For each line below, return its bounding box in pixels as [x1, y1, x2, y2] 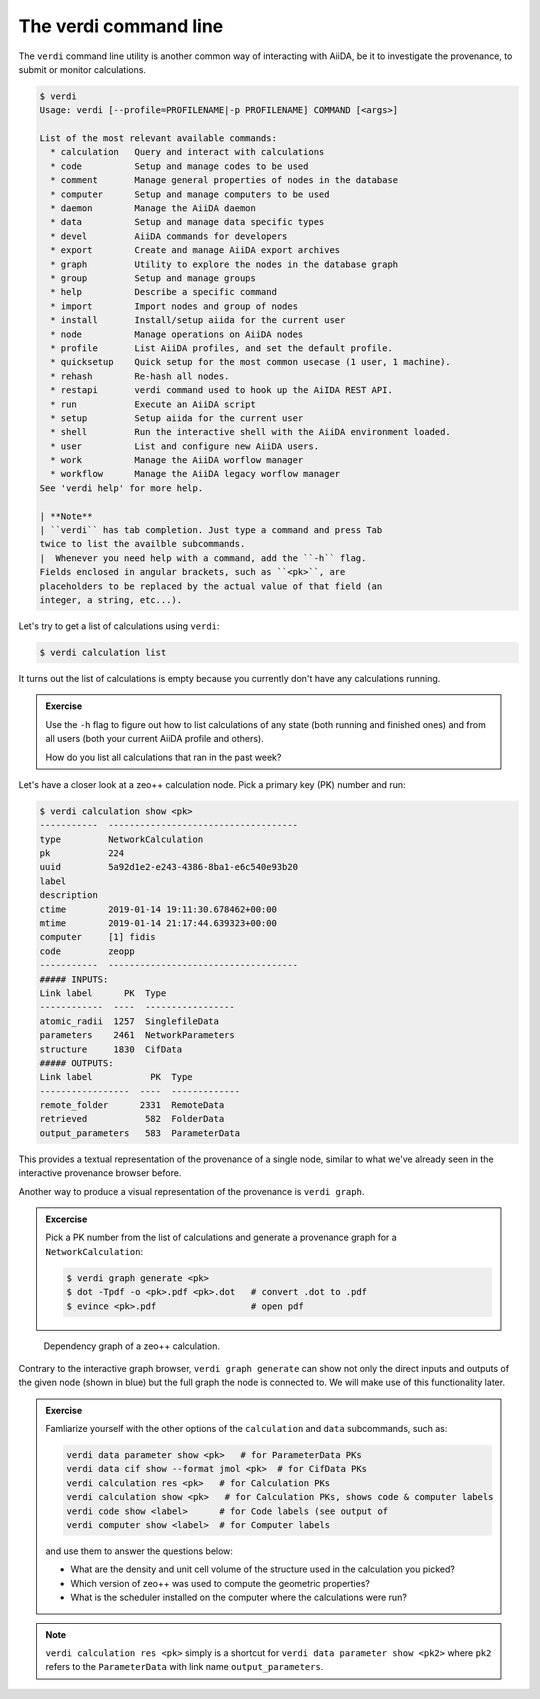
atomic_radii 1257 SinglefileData [39, 1015, 220, 1027]
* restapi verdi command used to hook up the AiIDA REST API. [50, 385, 394, 396]
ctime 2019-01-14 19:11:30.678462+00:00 [39, 903, 277, 915]
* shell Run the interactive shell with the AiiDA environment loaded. [50, 426, 452, 438]
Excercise [45, 1213, 88, 1225]
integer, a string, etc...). [39, 594, 183, 605]
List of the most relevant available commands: [39, 133, 277, 144]
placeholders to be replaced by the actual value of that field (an [39, 580, 383, 592]
